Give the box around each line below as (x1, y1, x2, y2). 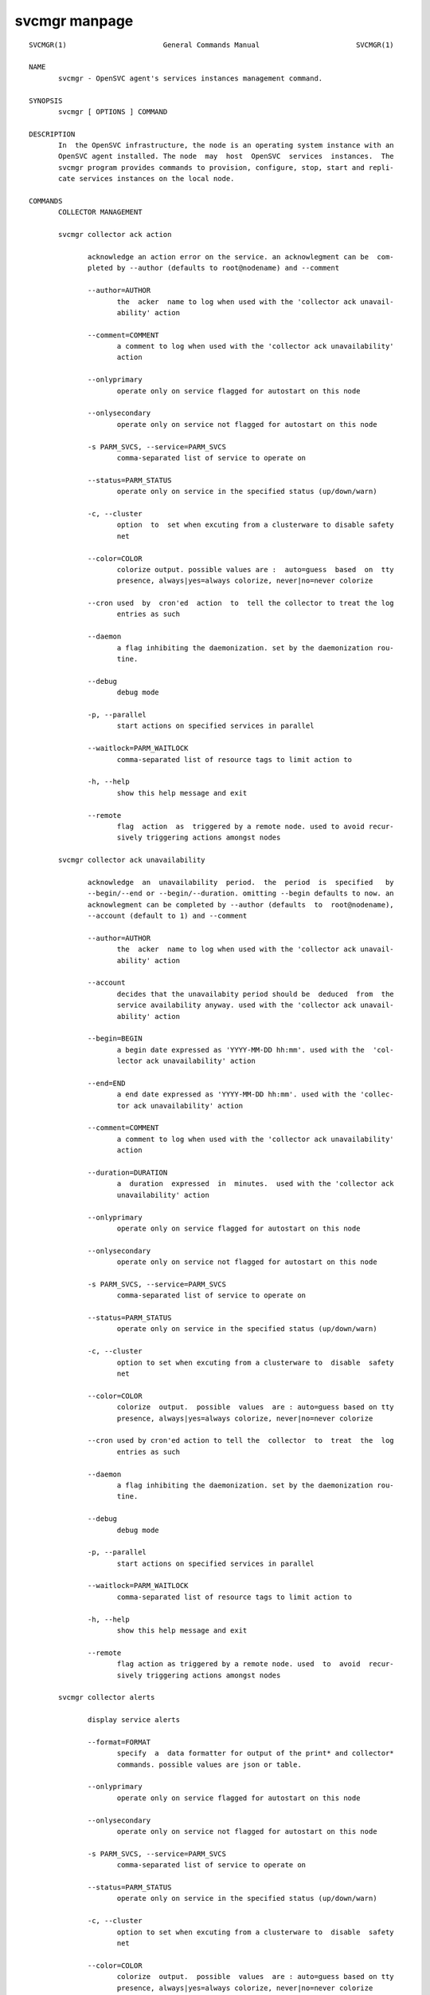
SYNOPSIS (29, 96, 63, 105)
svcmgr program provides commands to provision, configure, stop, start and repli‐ (58, 163, 394, 172)
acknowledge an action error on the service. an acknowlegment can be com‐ (88, 252, 394, 261)
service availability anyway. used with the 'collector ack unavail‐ (116, 1001, 394, 1009)
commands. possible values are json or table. (116, 1760, 302, 1769)
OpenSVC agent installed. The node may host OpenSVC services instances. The (58, 152, 394, 161)
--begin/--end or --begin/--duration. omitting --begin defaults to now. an (88, 889, 394, 898)
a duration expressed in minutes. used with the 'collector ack (116, 1179, 394, 1188)
